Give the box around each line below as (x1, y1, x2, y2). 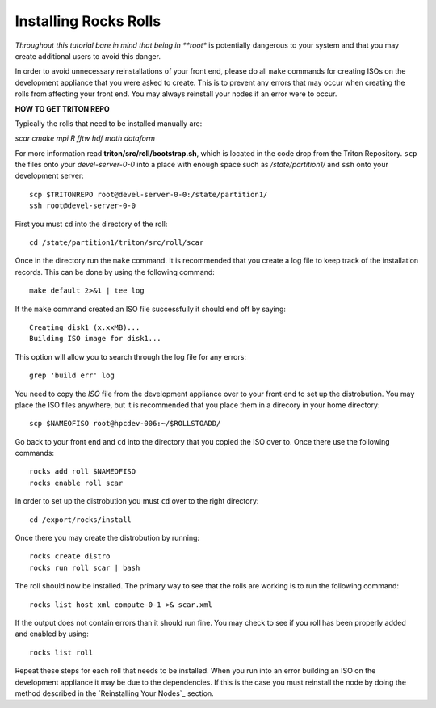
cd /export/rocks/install (29, 515, 132, 525)
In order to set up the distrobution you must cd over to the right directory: (15, 496, 259, 506)
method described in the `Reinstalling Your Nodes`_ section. (15, 688, 214, 698)
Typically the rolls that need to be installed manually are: (15, 118, 203, 129)
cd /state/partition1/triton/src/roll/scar (29, 238, 204, 247)
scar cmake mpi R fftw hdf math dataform (15, 133, 156, 143)
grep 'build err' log (29, 371, 115, 380)
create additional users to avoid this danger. (15, 51, 161, 61)
